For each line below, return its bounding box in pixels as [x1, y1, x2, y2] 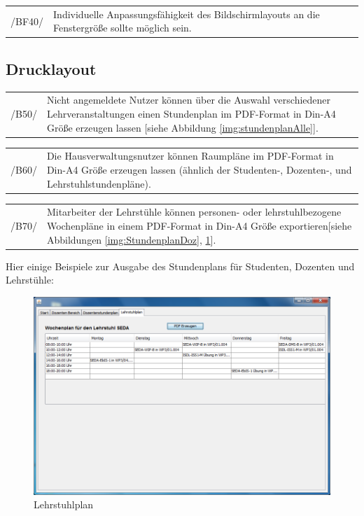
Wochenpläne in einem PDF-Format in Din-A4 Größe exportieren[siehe [46, 218, 352, 233]
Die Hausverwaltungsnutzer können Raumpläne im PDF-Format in [46, 148, 334, 163]
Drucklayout [6, 57, 97, 79]
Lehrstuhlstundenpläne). [46, 176, 151, 190]
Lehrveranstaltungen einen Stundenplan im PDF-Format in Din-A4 [46, 106, 336, 120]
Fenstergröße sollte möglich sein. [53, 20, 192, 35]
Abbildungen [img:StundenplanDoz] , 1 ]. [46, 232, 216, 246]
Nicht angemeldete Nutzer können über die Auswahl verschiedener [46, 92, 331, 107]
